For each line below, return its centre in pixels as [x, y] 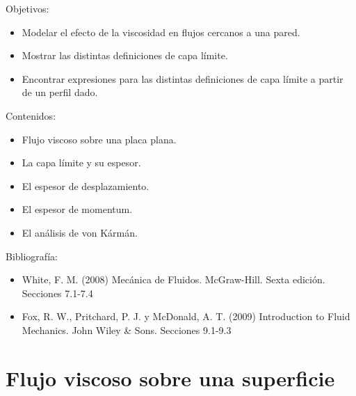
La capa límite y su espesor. [81, 163]
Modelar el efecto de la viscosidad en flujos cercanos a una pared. [161, 32]
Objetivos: [27, 8]
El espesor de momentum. [77, 209]
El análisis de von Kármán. [80, 232]
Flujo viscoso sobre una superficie [170, 378]
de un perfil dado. [60, 92]
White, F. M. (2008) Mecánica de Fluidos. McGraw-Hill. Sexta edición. [173, 279]
